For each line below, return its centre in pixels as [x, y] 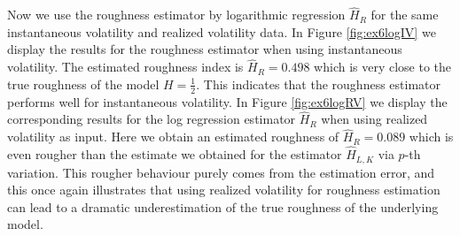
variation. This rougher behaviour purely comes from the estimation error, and [221, 172]
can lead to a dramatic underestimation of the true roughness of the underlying [223, 206]
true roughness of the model [83, 84]
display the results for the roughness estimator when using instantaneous [205, 49]
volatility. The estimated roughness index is [125, 67]
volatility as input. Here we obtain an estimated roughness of [173, 137]
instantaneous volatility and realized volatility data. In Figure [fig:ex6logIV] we [222, 31]
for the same [405, 15]
